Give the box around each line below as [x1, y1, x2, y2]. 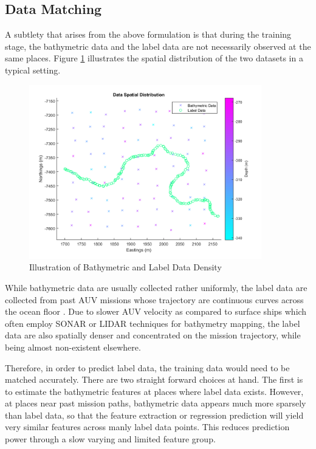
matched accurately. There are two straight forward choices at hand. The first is [5, 373, 303, 386]
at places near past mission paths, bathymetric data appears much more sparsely [5, 397, 306, 410]
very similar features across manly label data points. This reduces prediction [5, 420, 290, 433]
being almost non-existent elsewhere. [5, 340, 141, 353]
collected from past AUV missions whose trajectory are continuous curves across [5, 293, 304, 306]
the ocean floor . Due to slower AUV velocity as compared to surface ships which [5, 305, 307, 318]
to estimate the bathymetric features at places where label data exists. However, [5, 385, 304, 397]
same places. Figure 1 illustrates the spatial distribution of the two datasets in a [5, 52, 303, 64]
